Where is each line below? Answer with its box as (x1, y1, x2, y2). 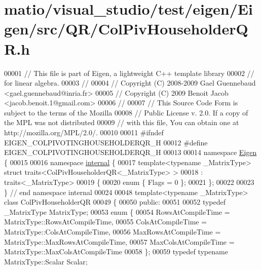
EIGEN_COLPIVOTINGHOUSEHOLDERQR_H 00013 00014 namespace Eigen (4, 147, 257, 158)
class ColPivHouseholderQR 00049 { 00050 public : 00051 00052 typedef (4, 197, 226, 207)
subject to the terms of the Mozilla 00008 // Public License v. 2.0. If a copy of (4, 107, 248, 118)
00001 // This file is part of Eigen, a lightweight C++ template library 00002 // (4, 67, 254, 78)
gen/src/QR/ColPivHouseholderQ (4, 18, 248, 39)
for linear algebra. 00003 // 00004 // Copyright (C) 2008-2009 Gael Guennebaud (4, 78, 256, 88)
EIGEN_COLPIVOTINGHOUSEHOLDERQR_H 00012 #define (4, 137, 208, 147)
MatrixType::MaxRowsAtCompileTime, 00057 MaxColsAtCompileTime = (4, 236, 235, 247)
